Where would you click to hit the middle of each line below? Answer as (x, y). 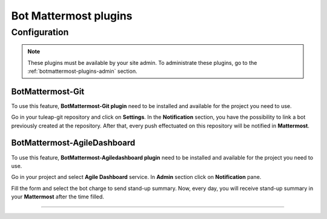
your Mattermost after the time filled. (58, 197)
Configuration (40, 32)
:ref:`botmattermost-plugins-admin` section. (82, 71)
